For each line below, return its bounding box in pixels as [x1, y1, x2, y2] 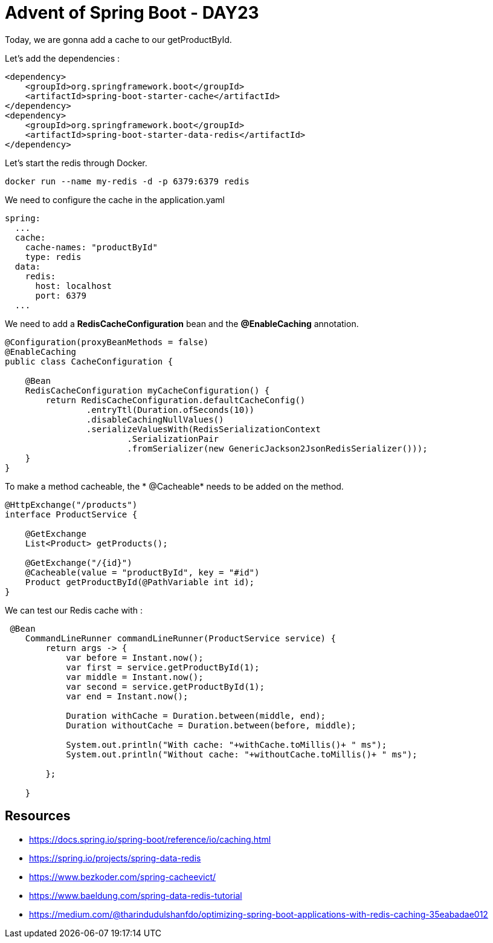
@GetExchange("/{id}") [25, 557, 132, 568]
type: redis [25, 251, 82, 262]
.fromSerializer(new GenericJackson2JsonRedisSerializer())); [127, 443, 428, 453]
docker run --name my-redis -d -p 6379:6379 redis [5, 176, 250, 186]
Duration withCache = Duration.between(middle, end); [66, 710, 326, 721]
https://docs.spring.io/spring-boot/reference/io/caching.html [29, 834, 271, 844]
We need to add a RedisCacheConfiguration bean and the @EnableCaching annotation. [5, 318, 359, 329]
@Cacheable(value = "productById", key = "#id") [25, 567, 260, 577]
